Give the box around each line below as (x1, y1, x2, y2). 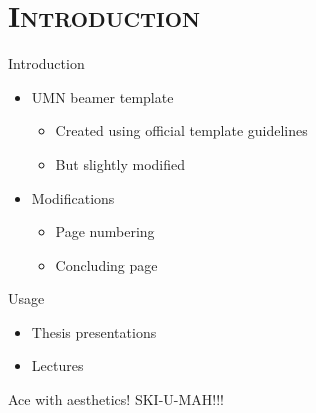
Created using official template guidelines (55, 120, 308, 141)
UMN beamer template (31, 86, 174, 107)
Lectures (31, 355, 84, 376)
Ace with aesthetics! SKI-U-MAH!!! (8, 389, 224, 410)
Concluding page (55, 254, 158, 275)
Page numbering (55, 221, 155, 242)
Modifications (31, 187, 115, 208)
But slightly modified (55, 153, 185, 174)
